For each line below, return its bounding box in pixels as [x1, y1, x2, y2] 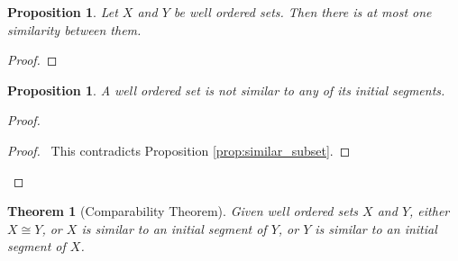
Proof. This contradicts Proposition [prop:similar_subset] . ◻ [7, 140, 351, 159]
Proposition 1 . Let [7, 3, 118, 21]
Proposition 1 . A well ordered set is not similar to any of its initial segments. [7, 80, 445, 99]
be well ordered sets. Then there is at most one [173, 3, 432, 21]
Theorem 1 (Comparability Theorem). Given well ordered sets [7, 202, 359, 220]
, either [409, 202, 450, 220]
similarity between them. [7, 20, 142, 39]
